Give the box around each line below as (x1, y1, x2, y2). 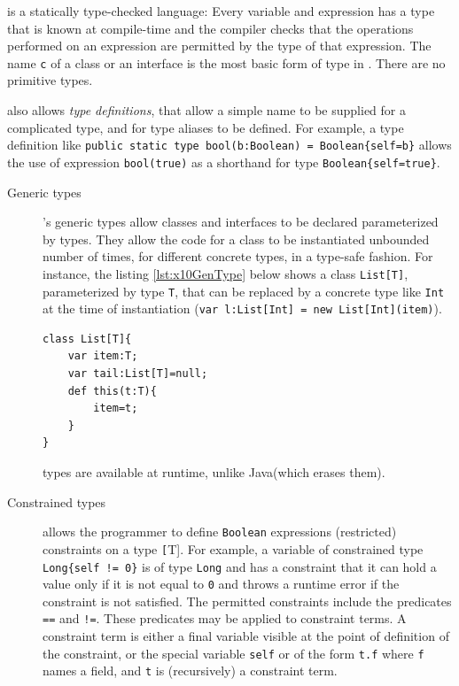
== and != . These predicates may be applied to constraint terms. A (43, 609, 407, 628)
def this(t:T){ (67, 384, 157, 397)
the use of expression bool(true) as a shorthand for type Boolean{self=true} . (7, 152, 440, 171)
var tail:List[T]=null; (67, 367, 208, 381)
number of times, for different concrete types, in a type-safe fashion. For (43, 247, 433, 266)
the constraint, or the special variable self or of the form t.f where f (43, 644, 424, 662)
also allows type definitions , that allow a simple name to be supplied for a (7, 101, 406, 119)
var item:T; (67, 350, 138, 363)
